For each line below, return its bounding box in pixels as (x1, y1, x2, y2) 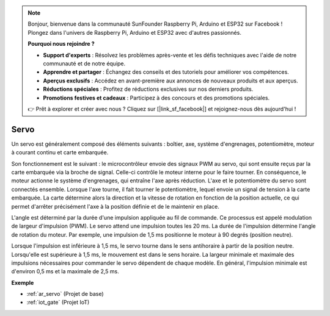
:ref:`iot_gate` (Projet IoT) (26, 299, 90, 306)
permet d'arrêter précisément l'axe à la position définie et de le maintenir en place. (11, 203, 219, 210)
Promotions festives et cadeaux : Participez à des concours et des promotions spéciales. (43, 94, 270, 101)
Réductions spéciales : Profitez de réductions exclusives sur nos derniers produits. (43, 85, 254, 93)
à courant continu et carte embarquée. (11, 149, 109, 156)
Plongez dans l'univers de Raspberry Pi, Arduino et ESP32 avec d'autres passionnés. (28, 29, 241, 36)
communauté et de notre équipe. (43, 60, 126, 67)
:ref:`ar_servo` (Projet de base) (26, 290, 104, 298)
